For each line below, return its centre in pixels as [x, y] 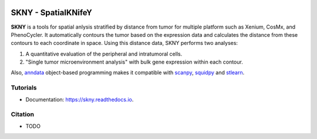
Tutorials [24, 88]
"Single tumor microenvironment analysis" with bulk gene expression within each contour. [134, 62]
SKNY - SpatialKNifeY [51, 13]
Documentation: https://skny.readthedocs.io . [80, 99]
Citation [23, 114]
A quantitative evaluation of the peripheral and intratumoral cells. [104, 54]
